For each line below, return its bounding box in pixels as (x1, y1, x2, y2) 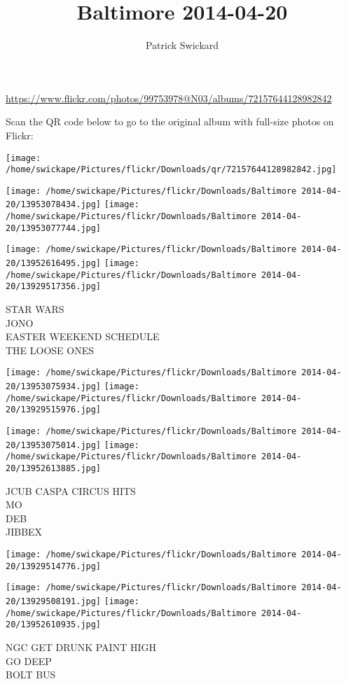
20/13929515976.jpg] (6, 405, 102, 415)
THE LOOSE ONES (6, 342, 95, 357)
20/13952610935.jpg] (6, 620, 102, 630)
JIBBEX (6, 524, 43, 539)
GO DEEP (6, 653, 52, 668)
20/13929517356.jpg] (6, 281, 102, 292)
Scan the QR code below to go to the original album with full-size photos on (6, 114, 334, 129)
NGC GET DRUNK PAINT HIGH (6, 640, 156, 654)
